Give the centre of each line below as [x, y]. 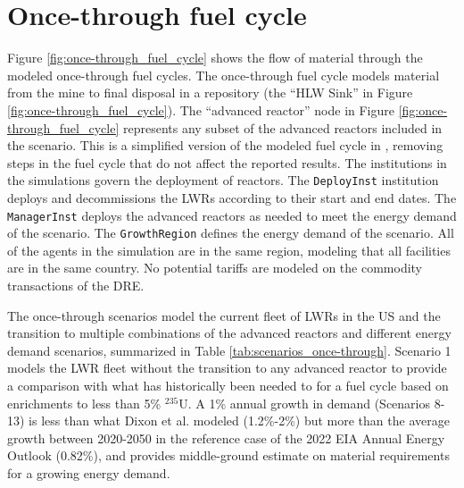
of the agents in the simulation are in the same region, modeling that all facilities [229, 250]
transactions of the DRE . [76, 286]
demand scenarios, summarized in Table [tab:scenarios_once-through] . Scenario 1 [229, 350]
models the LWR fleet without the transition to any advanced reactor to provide [227, 368]
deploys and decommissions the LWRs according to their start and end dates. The [232, 197]
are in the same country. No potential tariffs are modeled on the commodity [215, 268]
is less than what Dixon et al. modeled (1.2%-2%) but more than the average [239, 421]
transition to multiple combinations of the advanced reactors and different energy [229, 333]
